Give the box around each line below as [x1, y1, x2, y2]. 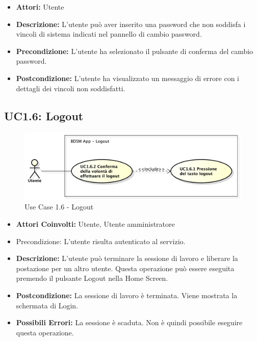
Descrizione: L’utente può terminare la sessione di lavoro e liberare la [16, 253, 238, 264]
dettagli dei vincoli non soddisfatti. [16, 83, 125, 93]
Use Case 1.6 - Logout [24, 201, 94, 212]
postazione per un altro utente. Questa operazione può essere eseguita [16, 263, 235, 273]
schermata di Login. [16, 300, 79, 310]
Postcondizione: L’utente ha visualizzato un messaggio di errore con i [16, 72, 240, 83]
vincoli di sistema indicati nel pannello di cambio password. [16, 29, 202, 39]
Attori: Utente [16, 2, 64, 12]
